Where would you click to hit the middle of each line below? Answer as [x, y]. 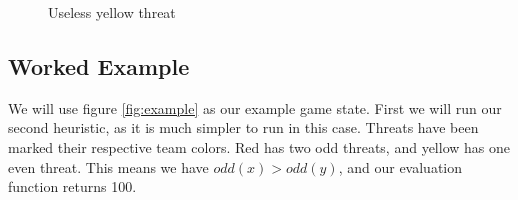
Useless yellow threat [112, 12]
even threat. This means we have [108, 166]
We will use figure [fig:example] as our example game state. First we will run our [255, 107]
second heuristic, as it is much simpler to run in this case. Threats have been [243, 127]
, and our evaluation [400, 166]
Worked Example [99, 65]
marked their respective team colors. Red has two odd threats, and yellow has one [259, 146]
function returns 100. [72, 186]
